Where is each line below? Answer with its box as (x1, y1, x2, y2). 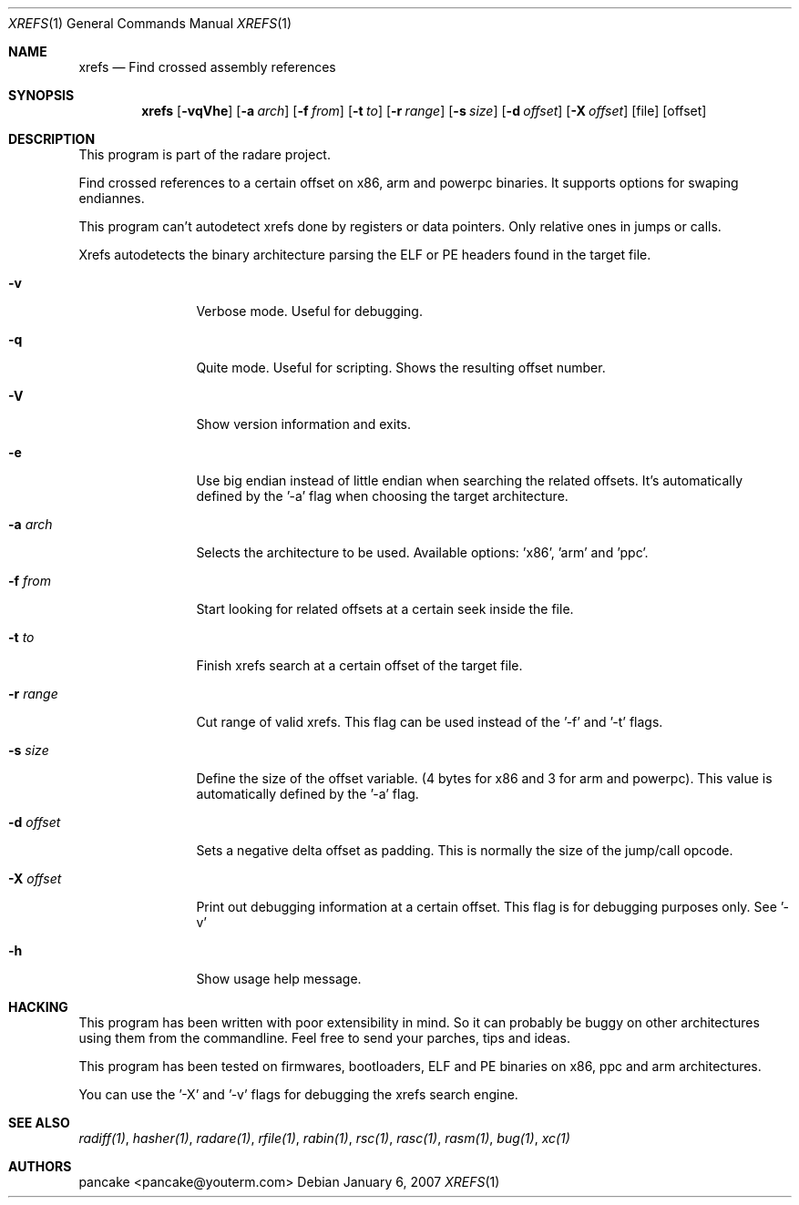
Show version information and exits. (196, 416, 412, 432)
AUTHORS (8, 1159, 72, 1174)
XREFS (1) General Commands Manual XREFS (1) (8, 15, 292, 31)
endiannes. (78, 190, 145, 206)
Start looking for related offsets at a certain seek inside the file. (196, 601, 574, 617)
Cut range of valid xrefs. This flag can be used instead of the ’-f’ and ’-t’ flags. (196, 714, 663, 730)
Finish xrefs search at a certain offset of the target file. (196, 658, 523, 673)
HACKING (8, 999, 68, 1015)
